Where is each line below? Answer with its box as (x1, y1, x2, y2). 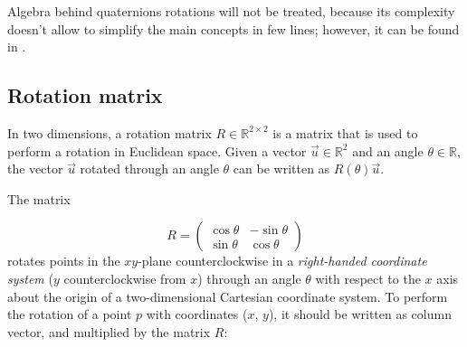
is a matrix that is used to (272, 123, 418, 142)
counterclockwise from (63, 268, 186, 287)
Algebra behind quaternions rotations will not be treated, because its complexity (7, 2, 455, 20)
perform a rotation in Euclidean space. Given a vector (7, 141, 307, 160)
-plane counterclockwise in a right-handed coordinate (138, 251, 427, 270)
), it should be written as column (268, 305, 452, 324)
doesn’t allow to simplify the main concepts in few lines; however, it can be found (7, 19, 460, 38)
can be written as (233, 159, 330, 178)
